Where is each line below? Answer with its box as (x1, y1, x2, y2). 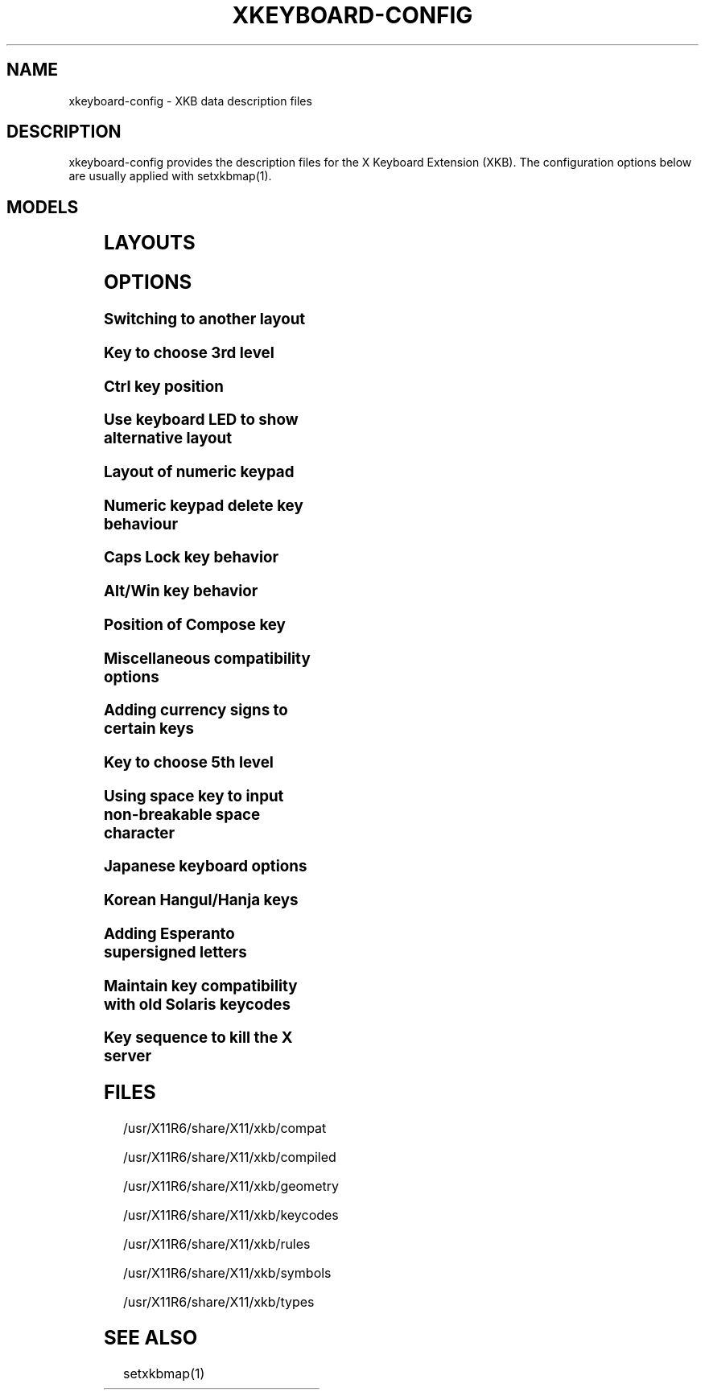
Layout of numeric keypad (103, 462, 295, 481)
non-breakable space (103, 805, 261, 824)
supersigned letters (103, 942, 247, 962)
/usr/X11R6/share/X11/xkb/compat (123, 1119, 327, 1136)
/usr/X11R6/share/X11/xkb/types (123, 1293, 315, 1310)
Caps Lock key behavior (103, 548, 279, 567)
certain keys (103, 719, 194, 739)
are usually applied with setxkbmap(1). (68, 169, 272, 183)
